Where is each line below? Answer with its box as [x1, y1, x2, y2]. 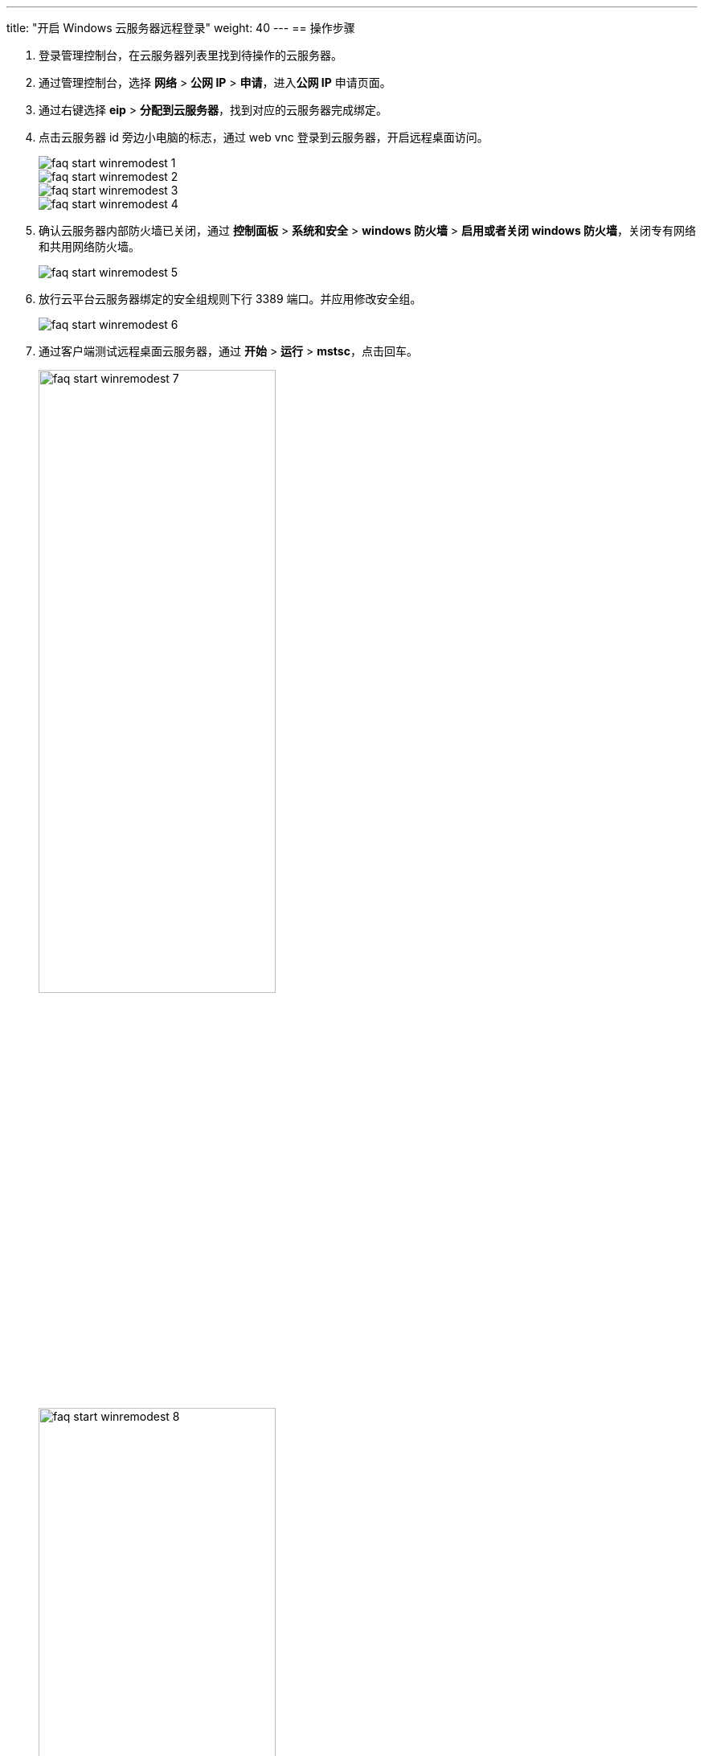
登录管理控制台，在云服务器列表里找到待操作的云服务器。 [39, 48, 342, 62]
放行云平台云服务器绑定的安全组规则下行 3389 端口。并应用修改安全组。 [39, 292, 422, 306]
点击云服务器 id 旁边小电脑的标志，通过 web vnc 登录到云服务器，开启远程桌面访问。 [39, 130, 489, 144]
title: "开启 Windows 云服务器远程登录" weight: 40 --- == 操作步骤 [6, 21, 355, 35]
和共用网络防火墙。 [39, 240, 140, 253]
